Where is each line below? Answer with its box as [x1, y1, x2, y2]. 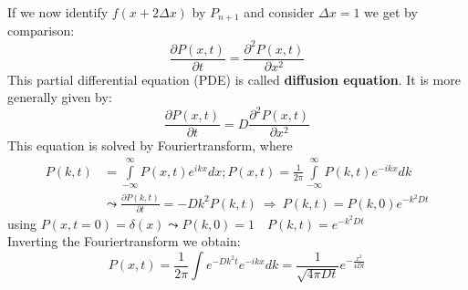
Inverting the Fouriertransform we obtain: [7, 232, 241, 251]
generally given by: [7, 88, 112, 107]
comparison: [7, 21, 75, 40]
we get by [364, 3, 418, 21]
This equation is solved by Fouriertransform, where [7, 136, 293, 155]
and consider [244, 3, 315, 21]
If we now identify [7, 3, 109, 21]
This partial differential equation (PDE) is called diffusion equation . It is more [7, 69, 461, 88]
